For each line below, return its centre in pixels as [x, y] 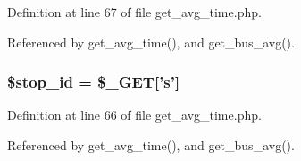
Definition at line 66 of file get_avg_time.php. [134, 115]
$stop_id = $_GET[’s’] [94, 82]
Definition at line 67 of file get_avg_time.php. [134, 12]
